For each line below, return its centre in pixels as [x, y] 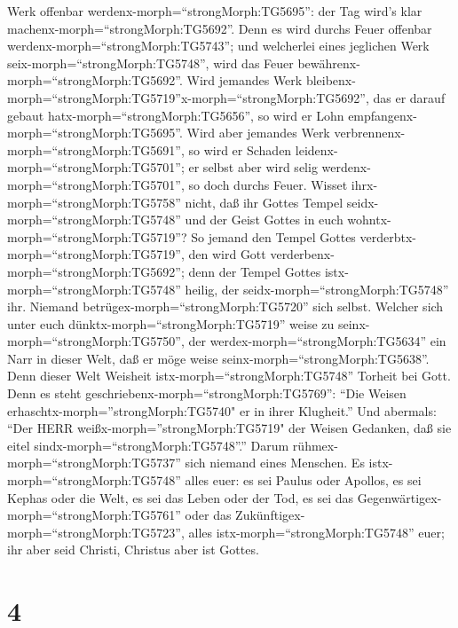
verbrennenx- [370, 133]
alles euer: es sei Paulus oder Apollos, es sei [303, 480]
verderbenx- [302, 254]
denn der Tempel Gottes [255, 271]
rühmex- [315, 445]
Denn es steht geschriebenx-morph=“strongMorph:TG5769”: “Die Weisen [207, 393]
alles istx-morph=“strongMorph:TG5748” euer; [316, 532]
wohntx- [369, 220]
